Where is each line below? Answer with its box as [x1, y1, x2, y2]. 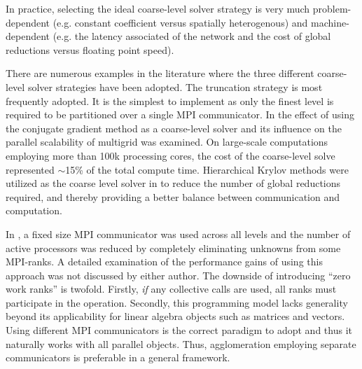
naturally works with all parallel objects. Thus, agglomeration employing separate [6, 336, 356, 351]
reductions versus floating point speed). [6, 42, 174, 57]
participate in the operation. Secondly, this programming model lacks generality [6, 295, 348, 309]
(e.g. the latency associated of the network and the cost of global [53, 29, 331, 43]
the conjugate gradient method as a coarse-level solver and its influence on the [6, 120, 342, 135]
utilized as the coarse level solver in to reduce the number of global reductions [6, 176, 341, 190]
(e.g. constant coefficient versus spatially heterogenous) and [53, 15, 308, 29]
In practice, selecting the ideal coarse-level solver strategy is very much [6, 1, 310, 15]
